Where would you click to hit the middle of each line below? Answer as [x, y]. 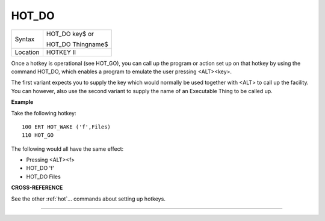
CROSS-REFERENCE [37, 188]
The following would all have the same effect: [67, 149]
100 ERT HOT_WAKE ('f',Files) [67, 127]
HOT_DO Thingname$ [77, 44]
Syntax [25, 39]
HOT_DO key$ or [70, 34]
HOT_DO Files [44, 177]
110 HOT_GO [38, 135]
